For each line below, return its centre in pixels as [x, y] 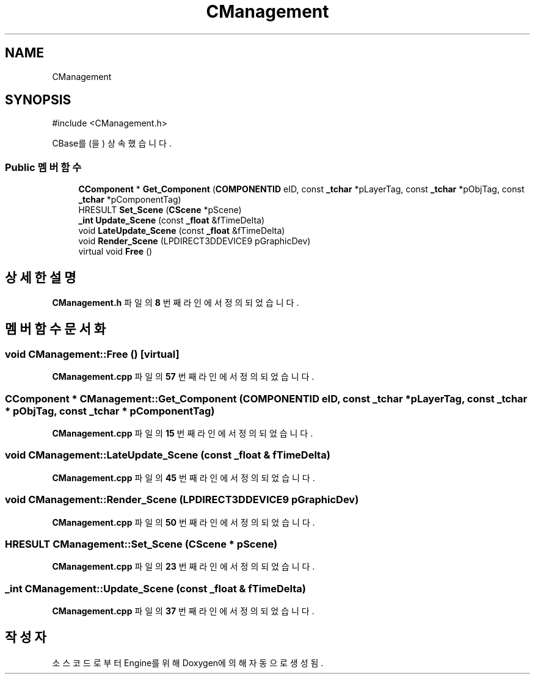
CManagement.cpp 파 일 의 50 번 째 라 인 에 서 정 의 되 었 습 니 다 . [184, 522]
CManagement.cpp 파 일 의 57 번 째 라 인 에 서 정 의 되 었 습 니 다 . [183, 377]
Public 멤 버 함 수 [43, 167]
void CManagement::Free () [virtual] [92, 354]
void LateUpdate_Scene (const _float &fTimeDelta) [182, 231]
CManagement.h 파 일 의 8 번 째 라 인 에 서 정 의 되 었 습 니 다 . [176, 303]
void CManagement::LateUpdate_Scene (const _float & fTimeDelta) [168, 455]
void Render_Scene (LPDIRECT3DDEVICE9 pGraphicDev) [195, 241]
